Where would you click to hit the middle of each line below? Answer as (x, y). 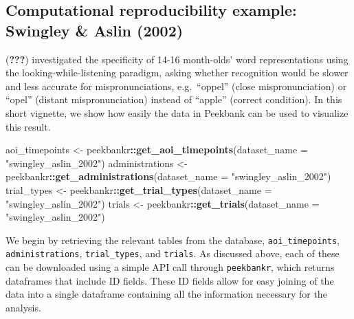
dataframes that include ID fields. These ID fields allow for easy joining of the (170, 280)
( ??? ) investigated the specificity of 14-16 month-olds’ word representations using (177, 59)
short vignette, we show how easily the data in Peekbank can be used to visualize (177, 112)
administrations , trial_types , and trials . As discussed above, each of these (173, 253)
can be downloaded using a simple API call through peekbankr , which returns (170, 267)
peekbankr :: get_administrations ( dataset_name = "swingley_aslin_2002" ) (168, 176)
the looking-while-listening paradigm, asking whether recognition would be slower (177, 73)
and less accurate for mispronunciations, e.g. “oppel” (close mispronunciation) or (176, 86)
